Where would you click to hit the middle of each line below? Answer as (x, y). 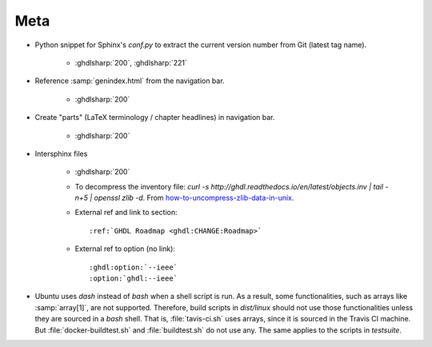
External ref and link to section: (126, 213)
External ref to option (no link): (125, 249)
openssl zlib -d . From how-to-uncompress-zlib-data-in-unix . (194, 198)
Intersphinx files (61, 154)
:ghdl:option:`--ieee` (134, 267)
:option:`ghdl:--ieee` (134, 279)
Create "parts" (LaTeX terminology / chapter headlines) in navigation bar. (155, 118)
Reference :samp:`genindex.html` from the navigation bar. (130, 81)
